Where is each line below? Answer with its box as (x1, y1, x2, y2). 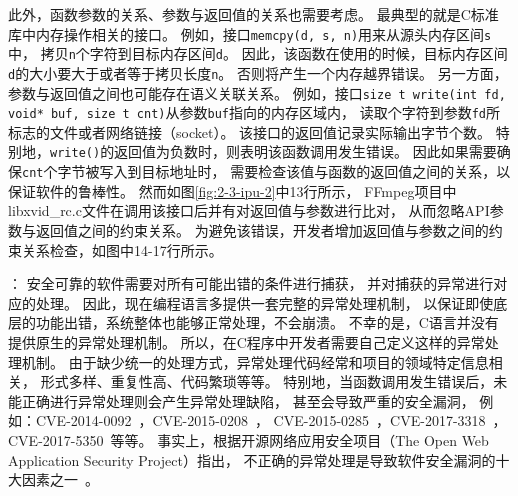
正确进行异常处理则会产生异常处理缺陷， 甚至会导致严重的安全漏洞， (21, 390, 475, 411)
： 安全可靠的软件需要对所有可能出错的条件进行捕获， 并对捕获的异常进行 (8, 273, 494, 294)
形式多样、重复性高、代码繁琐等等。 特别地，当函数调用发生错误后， (40, 371, 494, 392)
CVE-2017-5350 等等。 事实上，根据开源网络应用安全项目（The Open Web (8, 429, 489, 450)
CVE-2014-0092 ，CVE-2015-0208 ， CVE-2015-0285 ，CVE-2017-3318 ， (35, 410, 507, 431)
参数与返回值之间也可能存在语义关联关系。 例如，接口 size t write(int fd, (8, 82, 506, 103)
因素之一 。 (21, 469, 99, 490)
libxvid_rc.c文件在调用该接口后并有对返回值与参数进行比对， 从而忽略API (8, 200, 490, 221)
